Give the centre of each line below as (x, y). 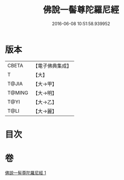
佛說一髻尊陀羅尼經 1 (26, 173)
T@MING (18, 92)
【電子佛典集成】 (52, 66)
